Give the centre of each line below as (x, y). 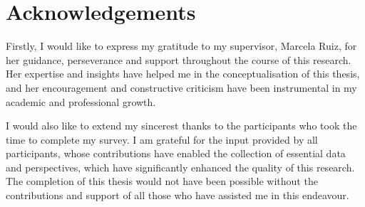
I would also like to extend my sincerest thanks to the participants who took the (181, 126)
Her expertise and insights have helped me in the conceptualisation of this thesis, (183, 74)
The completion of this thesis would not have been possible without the (162, 181)
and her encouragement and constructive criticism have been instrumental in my (181, 87)
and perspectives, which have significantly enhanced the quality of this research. (180, 167)
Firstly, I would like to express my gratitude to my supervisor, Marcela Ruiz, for (181, 46)
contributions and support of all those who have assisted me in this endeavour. (178, 195)
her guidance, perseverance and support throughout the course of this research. (179, 59)
